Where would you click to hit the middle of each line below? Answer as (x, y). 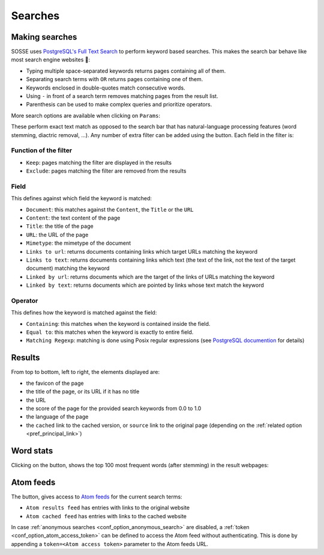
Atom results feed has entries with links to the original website (108, 507)
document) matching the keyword (68, 268)
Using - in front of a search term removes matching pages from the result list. (122, 96)
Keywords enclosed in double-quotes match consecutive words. (106, 88)
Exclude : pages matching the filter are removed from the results (106, 171)
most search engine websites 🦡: (51, 60)
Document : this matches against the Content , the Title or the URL (110, 209)
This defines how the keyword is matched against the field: (84, 313)
